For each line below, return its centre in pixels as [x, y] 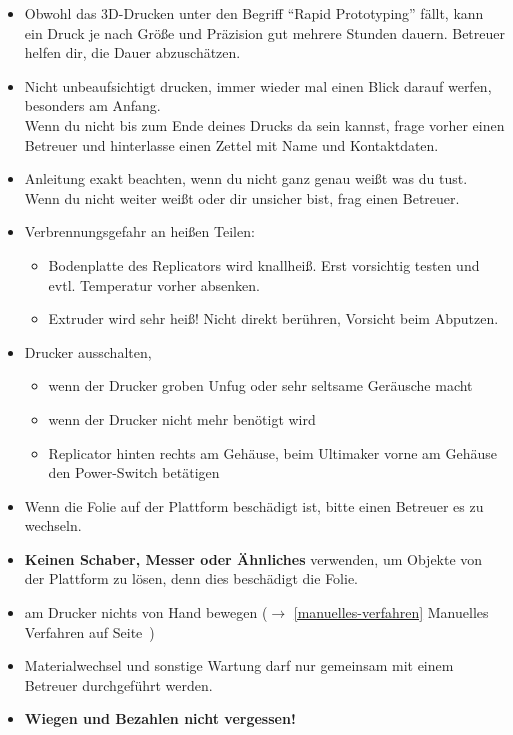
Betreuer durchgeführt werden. [118, 684]
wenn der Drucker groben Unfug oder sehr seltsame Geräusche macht [260, 385]
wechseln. [53, 525]
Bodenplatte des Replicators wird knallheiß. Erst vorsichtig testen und [264, 264]
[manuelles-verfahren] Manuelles [391, 612]
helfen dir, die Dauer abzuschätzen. [132, 52]
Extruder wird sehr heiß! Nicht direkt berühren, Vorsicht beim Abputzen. [273, 318]
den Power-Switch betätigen [134, 472]
